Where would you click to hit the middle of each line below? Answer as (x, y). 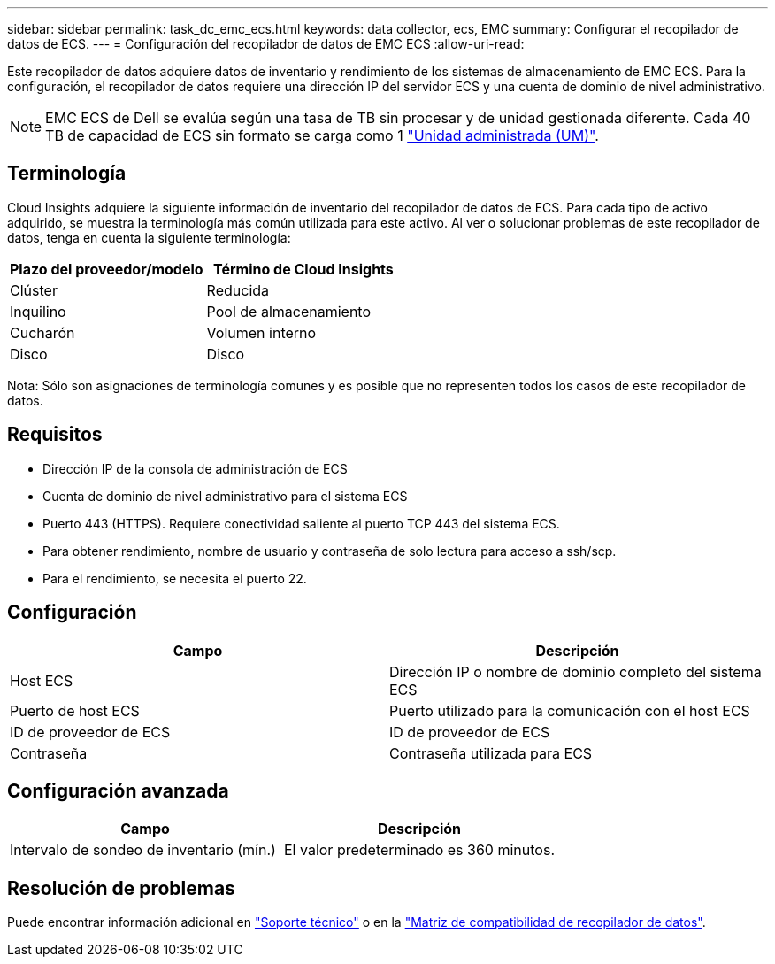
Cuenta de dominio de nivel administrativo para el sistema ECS (225, 496)
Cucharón (42, 332)
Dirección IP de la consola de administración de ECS (195, 468)
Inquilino (38, 311)
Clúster (34, 290)
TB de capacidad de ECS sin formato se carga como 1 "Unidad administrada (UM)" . (322, 135)
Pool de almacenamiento (289, 311)
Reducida (238, 290)
